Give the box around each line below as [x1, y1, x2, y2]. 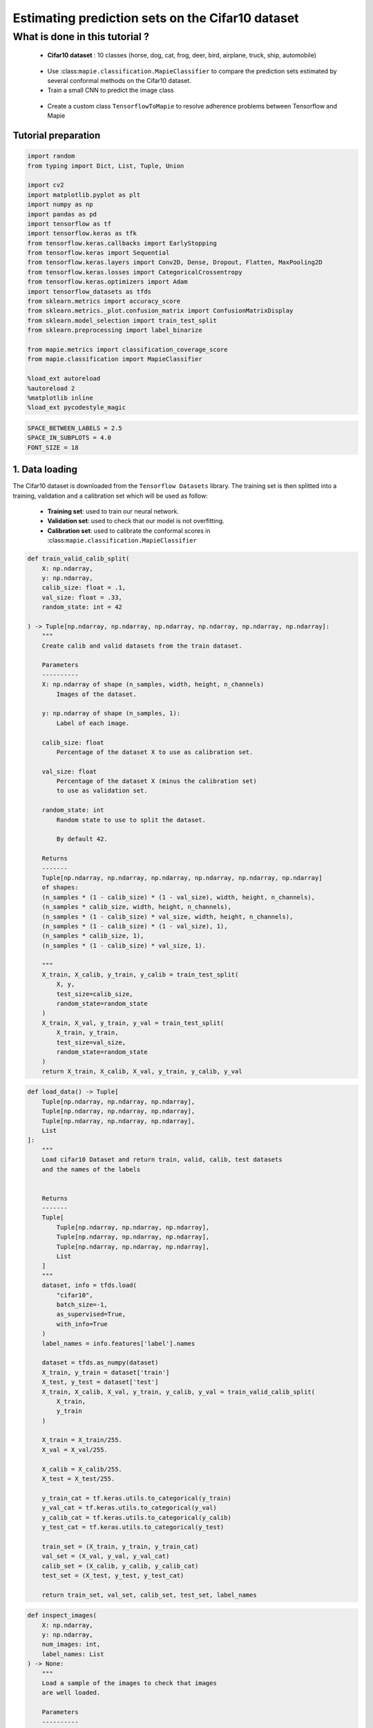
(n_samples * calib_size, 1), [41, 932, 144, 940]
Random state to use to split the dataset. [56, 816, 207, 824]
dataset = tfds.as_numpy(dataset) [41, 1359, 159, 1367]
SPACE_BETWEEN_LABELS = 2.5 [27, 424, 122, 432]
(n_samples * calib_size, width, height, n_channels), [41, 903, 231, 911]
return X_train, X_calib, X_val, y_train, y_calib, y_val [41, 1067, 242, 1075]
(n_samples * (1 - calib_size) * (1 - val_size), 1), [41, 922, 228, 930]
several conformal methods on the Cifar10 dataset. [47, 76, 191, 84]
